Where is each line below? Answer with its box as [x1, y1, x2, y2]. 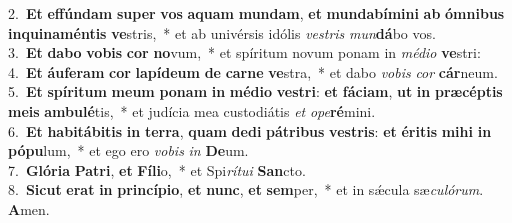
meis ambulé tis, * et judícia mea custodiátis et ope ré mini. [8, 100, 376, 121]
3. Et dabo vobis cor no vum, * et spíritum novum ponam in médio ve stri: [8, 42, 481, 63]
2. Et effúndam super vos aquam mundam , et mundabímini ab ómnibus [8, 3, 505, 23]
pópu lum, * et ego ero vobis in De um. [8, 140, 249, 161]
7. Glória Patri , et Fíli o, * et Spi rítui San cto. [8, 159, 306, 180]
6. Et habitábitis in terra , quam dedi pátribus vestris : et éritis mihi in [8, 120, 492, 141]
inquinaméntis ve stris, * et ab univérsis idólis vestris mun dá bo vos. [8, 22, 436, 43]
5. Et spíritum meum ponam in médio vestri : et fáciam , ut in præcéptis [8, 81, 503, 102]
